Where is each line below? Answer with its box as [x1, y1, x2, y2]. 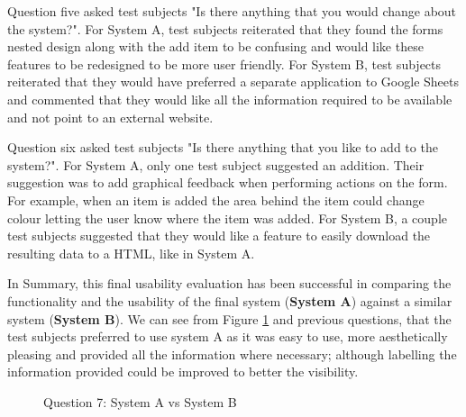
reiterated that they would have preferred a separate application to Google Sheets [7, 72, 459, 91]
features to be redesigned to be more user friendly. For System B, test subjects [7, 54, 442, 73]
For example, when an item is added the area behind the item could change [7, 190, 425, 209]
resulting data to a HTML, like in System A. [7, 243, 255, 262]
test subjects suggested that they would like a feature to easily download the [7, 226, 431, 245]
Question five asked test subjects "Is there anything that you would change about [7, 2, 457, 20]
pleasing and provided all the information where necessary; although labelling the [7, 344, 457, 363]
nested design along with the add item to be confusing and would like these [7, 37, 424, 56]
